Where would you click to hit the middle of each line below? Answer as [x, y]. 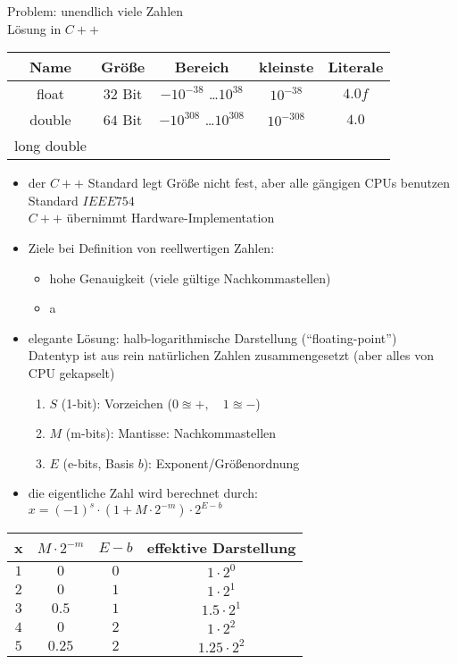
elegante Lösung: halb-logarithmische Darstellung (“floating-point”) [212, 337]
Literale [356, 67]
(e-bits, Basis [98, 462]
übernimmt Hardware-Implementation [170, 218]
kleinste [287, 67]
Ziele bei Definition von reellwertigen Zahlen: [151, 247]
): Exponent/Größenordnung [221, 462]
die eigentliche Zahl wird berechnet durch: [143, 493]
